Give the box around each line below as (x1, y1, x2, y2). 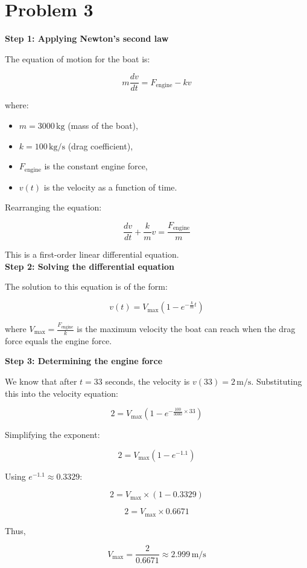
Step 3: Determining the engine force (5, 354, 163, 367)
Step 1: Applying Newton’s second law (5, 32, 169, 45)
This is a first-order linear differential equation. (5, 248, 179, 261)
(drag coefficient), (68, 139, 133, 152)
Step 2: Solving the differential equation (5, 260, 174, 272)
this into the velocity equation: (5, 387, 118, 399)
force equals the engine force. (5, 334, 112, 347)
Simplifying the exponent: (5, 428, 100, 441)
